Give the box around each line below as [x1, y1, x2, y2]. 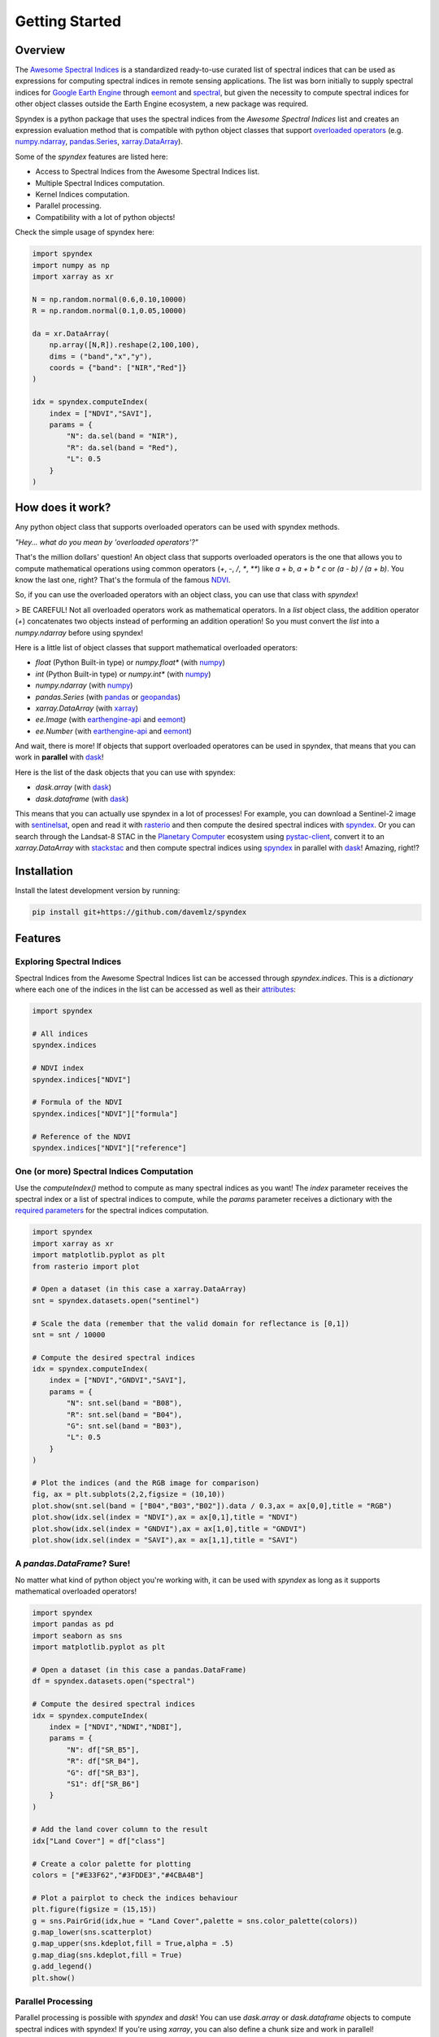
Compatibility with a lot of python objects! [35, 212, 176, 222]
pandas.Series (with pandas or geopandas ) [35, 692, 181, 702]
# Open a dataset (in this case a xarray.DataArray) [32, 1284, 247, 1294]
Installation [15, 865, 73, 878]
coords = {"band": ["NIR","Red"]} [49, 363, 187, 372]
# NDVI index [32, 1063, 85, 1073]
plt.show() [32, 1973, 76, 1982]
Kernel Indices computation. [35, 189, 130, 199]
